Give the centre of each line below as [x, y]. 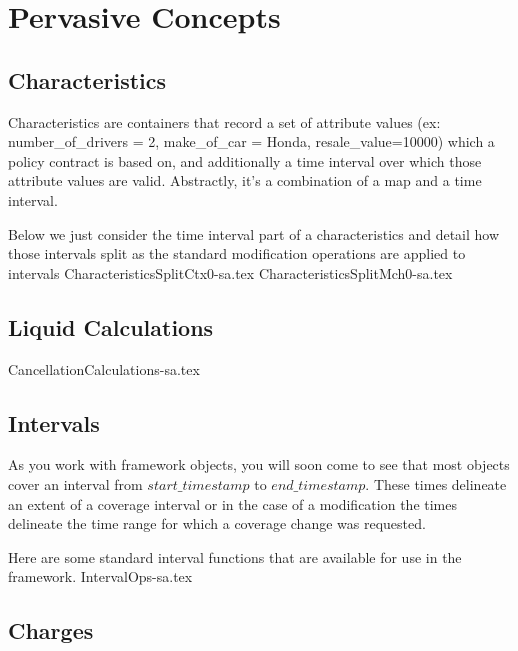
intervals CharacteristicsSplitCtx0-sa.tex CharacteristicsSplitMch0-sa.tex [230, 272]
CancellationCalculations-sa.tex [104, 368]
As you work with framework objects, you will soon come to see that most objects [259, 464]
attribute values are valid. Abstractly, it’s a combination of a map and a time [245, 180]
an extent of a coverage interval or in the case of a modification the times [232, 503]
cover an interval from [75, 483]
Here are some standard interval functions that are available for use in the [235, 556]
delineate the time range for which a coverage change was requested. [217, 523]
